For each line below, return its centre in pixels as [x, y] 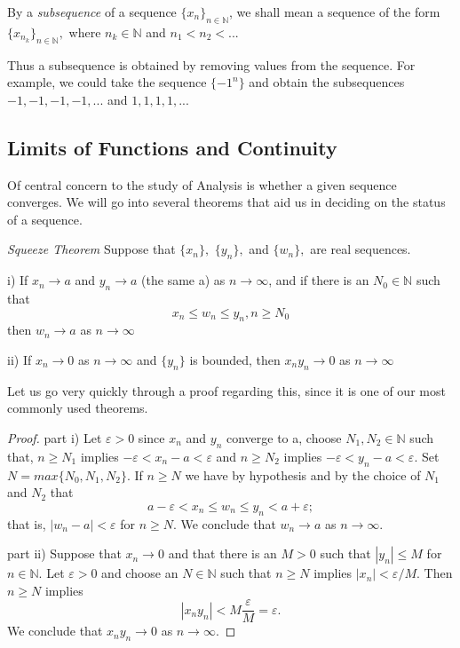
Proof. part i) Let [55, 437]
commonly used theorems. [78, 408]
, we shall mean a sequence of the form [335, 12]
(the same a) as [183, 280]
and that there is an [222, 553]
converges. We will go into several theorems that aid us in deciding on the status [226, 202]
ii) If [20, 359]
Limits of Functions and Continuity [172, 147]
